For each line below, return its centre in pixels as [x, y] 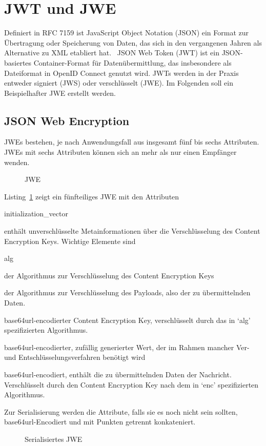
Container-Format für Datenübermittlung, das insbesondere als [132, 62]
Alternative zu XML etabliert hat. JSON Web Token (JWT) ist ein [112, 53]
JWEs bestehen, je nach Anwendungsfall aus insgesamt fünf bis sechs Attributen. [132, 142]
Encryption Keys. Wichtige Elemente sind [70, 241]
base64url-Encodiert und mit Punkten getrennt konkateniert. [100, 422]
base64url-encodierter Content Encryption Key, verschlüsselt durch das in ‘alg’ [127, 320]
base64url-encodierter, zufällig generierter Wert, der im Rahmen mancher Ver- [127, 347]
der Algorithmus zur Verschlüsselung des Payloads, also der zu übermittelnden [127, 292]
